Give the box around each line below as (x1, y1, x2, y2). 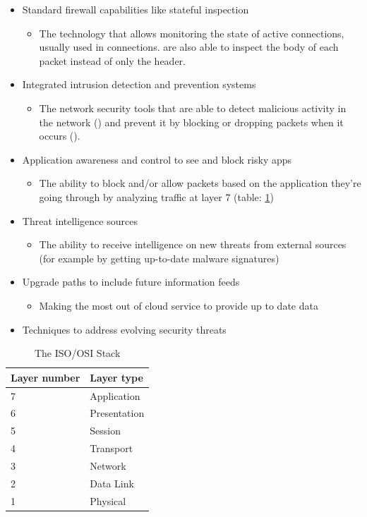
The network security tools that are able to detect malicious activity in (39, 100, 347, 115)
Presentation (90, 406, 145, 420)
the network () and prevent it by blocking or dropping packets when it (39, 114, 344, 129)
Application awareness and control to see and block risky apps (22, 152, 292, 166)
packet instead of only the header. (39, 53, 186, 68)
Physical (90, 493, 126, 508)
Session (90, 423, 121, 438)
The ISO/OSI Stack (34, 346, 121, 360)
